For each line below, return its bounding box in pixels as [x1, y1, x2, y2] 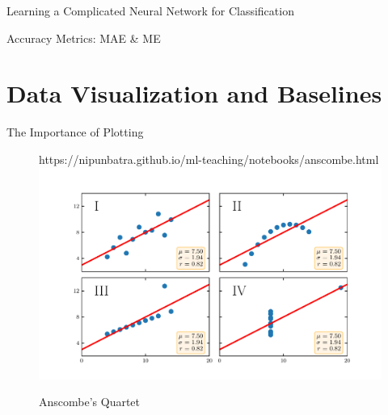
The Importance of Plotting [6, 124, 144, 140]
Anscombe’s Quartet [39, 393, 141, 410]
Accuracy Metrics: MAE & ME [6, 29, 161, 46]
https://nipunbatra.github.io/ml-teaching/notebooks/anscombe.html [39, 150, 379, 167]
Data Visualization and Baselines [6, 77, 382, 110]
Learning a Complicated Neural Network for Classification [6, 2, 294, 19]
